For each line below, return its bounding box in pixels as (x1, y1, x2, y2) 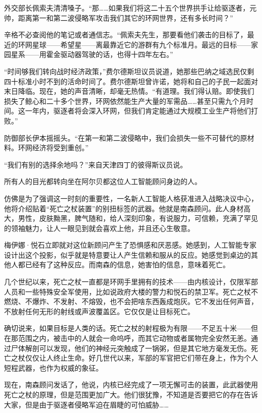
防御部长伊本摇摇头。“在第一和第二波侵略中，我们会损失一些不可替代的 (4, 132, 240, 143)
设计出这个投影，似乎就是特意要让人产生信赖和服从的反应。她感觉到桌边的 (4, 249, 251, 260)
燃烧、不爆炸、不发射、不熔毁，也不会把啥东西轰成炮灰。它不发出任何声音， (4, 296, 258, 307)
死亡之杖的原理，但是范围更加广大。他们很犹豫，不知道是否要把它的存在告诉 (4, 389, 258, 399)
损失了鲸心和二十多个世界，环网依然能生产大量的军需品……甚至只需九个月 (4, 95, 246, 106)
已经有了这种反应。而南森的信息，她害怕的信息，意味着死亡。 (25, 259, 230, 270)
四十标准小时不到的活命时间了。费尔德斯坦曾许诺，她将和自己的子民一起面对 (4, 76, 258, 86)
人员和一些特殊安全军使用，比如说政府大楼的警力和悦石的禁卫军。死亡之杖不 (4, 286, 258, 297)
